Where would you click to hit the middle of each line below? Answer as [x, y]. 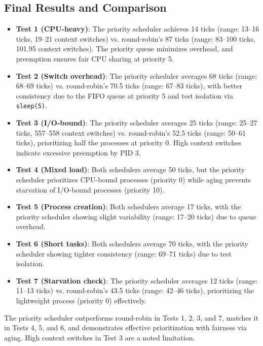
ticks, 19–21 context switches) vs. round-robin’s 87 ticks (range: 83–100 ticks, [136, 38]
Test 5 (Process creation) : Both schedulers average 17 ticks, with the [128, 207]
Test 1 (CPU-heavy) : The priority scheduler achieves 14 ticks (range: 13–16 [138, 29]
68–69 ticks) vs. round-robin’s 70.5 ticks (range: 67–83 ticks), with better [129, 86]
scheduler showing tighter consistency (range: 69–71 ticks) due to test [124, 253]
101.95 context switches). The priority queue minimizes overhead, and [124, 49]
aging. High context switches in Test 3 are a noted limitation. [100, 337]
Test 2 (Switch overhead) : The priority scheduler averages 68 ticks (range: [137, 75]
